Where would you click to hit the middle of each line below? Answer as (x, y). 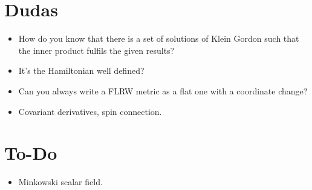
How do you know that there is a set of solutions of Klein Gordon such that (159, 38)
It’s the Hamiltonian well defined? (81, 70)
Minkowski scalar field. (60, 182)
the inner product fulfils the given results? (96, 50)
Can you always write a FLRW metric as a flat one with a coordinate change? (163, 90)
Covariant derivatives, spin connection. (90, 111)
